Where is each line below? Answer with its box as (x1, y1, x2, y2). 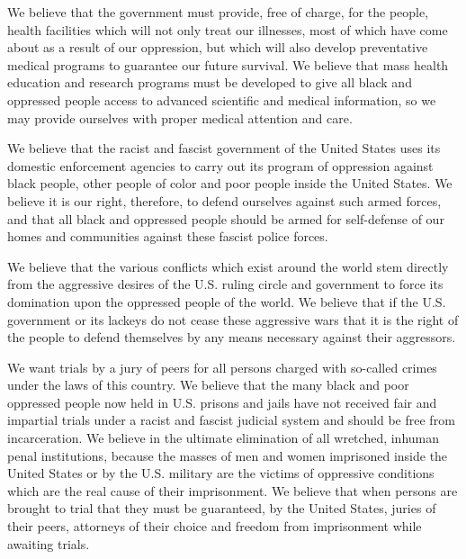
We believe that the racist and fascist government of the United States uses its (7, 139, 441, 158)
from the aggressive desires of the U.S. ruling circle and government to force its (7, 275, 444, 293)
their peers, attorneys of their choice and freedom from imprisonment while (7, 517, 422, 536)
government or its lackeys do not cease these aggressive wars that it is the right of (7, 310, 459, 329)
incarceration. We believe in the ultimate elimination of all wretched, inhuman (7, 428, 440, 447)
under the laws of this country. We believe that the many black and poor (7, 375, 409, 394)
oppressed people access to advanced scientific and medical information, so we (7, 90, 436, 109)
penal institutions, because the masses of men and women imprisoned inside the (7, 446, 448, 464)
